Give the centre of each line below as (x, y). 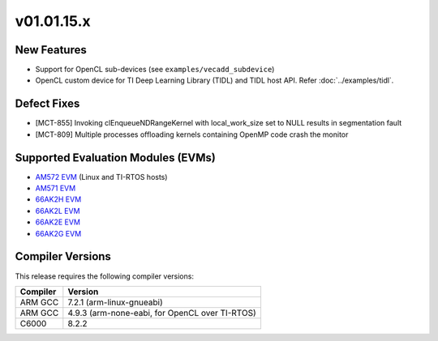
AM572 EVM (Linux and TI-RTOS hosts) (101, 177)
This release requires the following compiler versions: (105, 276)
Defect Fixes (47, 104)
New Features (51, 50)
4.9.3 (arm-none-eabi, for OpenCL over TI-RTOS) (162, 313)
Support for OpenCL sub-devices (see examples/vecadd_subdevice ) (155, 70)
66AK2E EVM (58, 222)
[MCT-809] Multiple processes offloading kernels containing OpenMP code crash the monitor (192, 134)
